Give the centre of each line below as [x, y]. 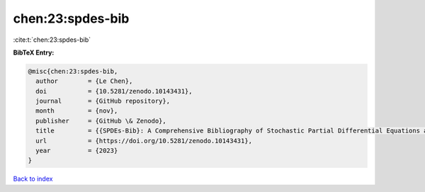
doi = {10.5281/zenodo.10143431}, [114, 91]
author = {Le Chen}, [84, 81]
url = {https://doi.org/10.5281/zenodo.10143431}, [144, 141]
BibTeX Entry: [34, 52]
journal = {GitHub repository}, [103, 101]
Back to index [33, 179]
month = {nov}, [77, 111]
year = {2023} [77, 151]
